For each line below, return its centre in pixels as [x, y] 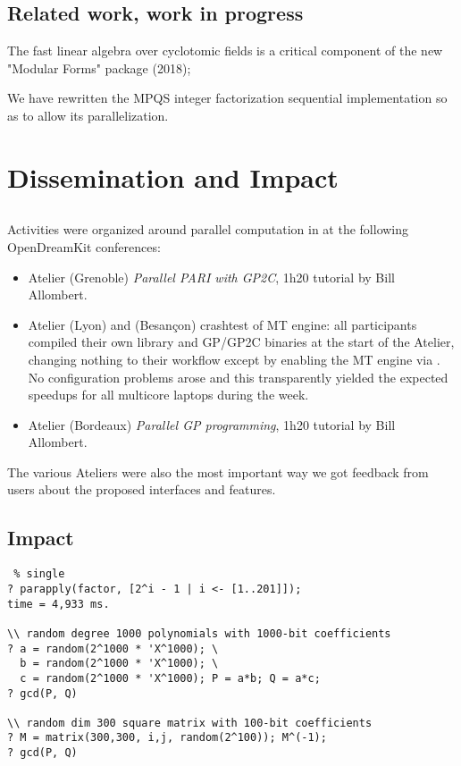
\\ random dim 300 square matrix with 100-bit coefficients [190, 723]
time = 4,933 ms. [59, 604]
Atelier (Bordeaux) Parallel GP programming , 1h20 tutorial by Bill [212, 424]
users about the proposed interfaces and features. [142, 489]
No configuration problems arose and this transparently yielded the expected [238, 377]
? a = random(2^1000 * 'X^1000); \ [113, 648]
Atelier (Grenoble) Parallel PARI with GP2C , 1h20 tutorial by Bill [211, 277]
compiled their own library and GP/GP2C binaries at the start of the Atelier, [241, 342]
